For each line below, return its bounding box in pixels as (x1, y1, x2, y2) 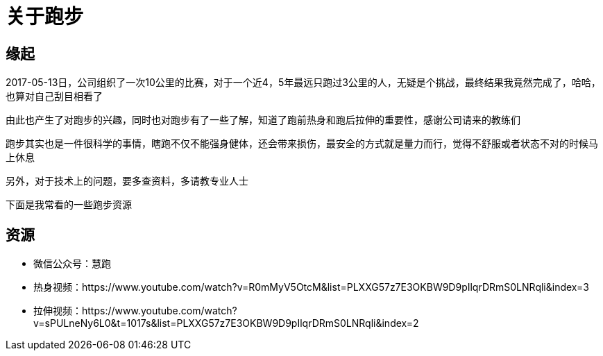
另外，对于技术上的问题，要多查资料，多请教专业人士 (6, 175, 248, 187)
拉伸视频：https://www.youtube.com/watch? (33, 305, 237, 317)
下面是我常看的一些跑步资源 (6, 198, 132, 211)
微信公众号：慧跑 (33, 257, 111, 270)
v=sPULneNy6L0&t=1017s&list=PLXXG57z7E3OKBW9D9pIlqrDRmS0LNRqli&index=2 (33, 317, 419, 330)
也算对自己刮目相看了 (6, 90, 103, 103)
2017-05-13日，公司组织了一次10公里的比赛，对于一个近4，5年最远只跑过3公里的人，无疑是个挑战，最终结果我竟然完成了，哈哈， (6, 76, 601, 89)
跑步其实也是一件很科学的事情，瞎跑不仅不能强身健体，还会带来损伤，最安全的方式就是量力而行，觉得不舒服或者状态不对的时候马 (6, 137, 598, 150)
